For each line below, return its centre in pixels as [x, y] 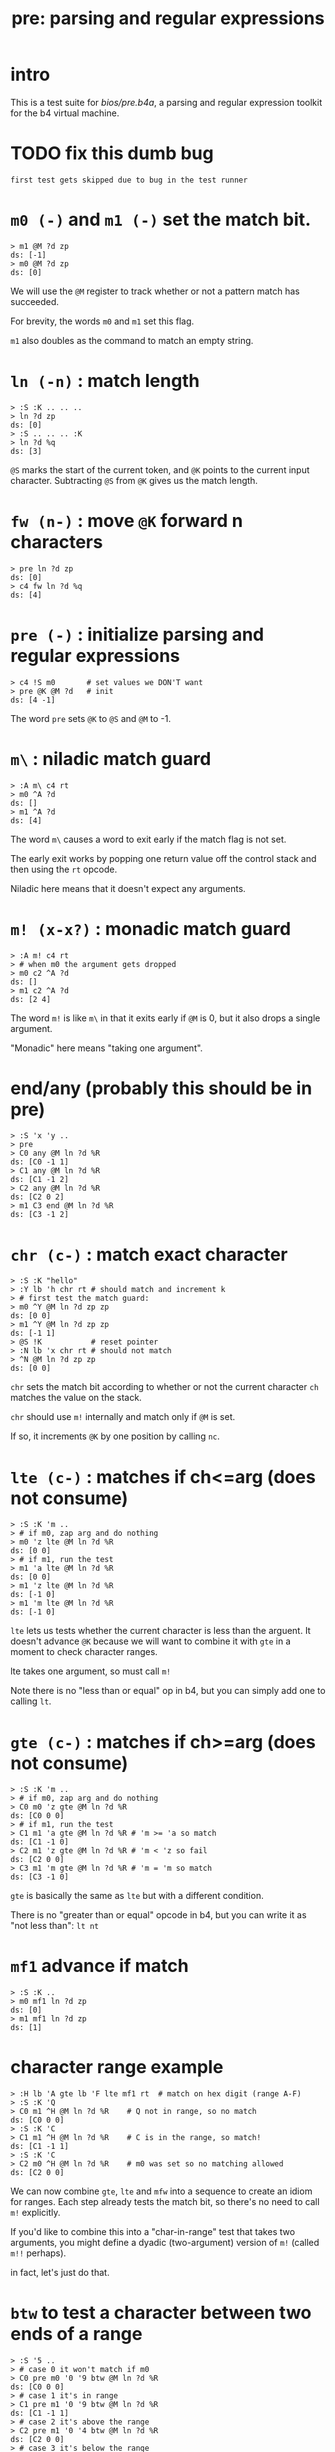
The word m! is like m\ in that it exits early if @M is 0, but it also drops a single [165, 1018]
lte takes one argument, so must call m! [91, 1671]
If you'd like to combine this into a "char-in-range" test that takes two [153, 2232]
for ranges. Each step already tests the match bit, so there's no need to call [165, 2202]
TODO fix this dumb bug [112, 153]
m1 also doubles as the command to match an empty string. [132, 340]
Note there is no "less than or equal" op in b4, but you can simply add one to [168, 1691]
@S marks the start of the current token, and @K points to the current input [160, 469]
